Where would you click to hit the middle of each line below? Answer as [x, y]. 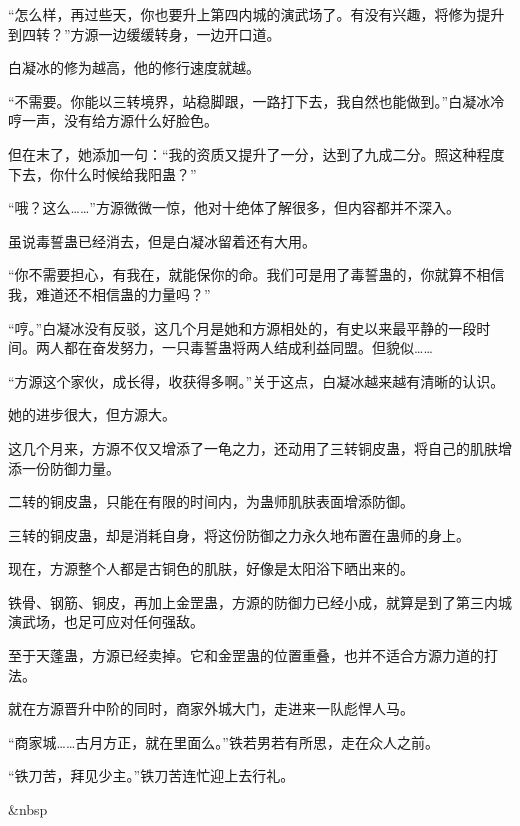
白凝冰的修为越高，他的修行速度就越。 [134, 67]
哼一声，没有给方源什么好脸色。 [113, 120]
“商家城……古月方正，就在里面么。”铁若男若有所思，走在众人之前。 [223, 741]
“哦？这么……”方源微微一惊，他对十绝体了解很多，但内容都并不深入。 [234, 207]
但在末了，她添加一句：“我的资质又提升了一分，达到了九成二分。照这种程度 [256, 153]
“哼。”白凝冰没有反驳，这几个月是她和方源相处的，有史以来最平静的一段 [242, 327]
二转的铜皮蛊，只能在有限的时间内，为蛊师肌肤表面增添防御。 [211, 501]
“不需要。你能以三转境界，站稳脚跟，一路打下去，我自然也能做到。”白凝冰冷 [256, 100]
